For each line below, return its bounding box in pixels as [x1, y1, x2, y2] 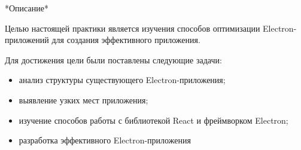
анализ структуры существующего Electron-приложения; [19, 74, 226, 86]
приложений [5, 33, 49, 46]
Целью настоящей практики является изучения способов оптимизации [5, 22, 260, 34]
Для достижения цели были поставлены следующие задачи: [5, 53, 222, 66]
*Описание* [5, 2, 48, 14]
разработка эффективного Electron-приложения [19, 134, 191, 146]
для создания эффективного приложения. [51, 33, 200, 46]
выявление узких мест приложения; [19, 93, 148, 106]
